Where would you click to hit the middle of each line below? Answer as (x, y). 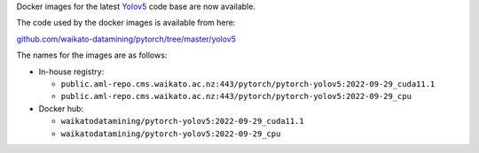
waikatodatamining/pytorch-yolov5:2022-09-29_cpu (171, 134)
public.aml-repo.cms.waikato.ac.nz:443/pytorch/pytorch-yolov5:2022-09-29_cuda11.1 (248, 84)
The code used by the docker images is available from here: (126, 23)
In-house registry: (71, 72)
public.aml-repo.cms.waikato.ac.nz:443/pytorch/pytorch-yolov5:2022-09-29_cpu (236, 96)
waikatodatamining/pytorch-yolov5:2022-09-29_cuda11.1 (183, 121)
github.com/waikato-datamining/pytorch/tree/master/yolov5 (126, 39)
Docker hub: (61, 108)
